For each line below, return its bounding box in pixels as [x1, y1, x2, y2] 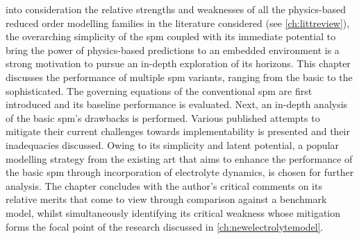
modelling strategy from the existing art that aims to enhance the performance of [6, 151, 353, 166]
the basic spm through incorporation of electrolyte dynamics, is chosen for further [6, 165, 354, 179]
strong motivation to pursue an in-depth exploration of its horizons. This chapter [6, 56, 351, 71]
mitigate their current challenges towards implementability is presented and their [6, 124, 350, 139]
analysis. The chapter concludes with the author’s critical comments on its [6, 178, 322, 193]
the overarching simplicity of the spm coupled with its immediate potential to [6, 29, 336, 44]
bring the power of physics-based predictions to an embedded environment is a [6, 42, 340, 57]
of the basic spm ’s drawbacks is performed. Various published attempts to [6, 110, 320, 125]
